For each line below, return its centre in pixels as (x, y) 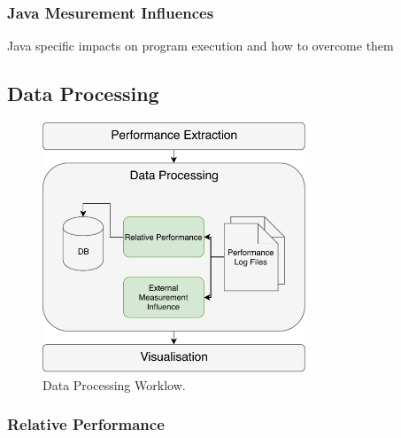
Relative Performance (86, 424)
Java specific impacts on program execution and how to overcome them (200, 46)
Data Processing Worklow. (114, 384)
